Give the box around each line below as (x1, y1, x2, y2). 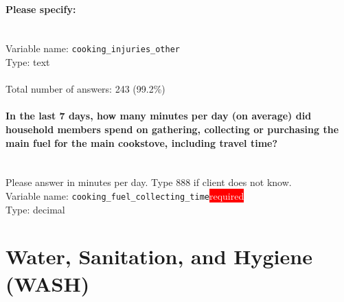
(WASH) (5, 269, 90, 297)
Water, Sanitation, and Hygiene (5, 242, 312, 270)
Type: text (5, 55, 50, 69)
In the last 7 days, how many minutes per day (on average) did (5, 108, 312, 123)
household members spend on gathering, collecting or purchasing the (5, 122, 339, 137)
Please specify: (5, 1, 76, 16)
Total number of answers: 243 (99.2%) (5, 82, 165, 96)
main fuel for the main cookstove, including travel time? (5, 135, 278, 150)
